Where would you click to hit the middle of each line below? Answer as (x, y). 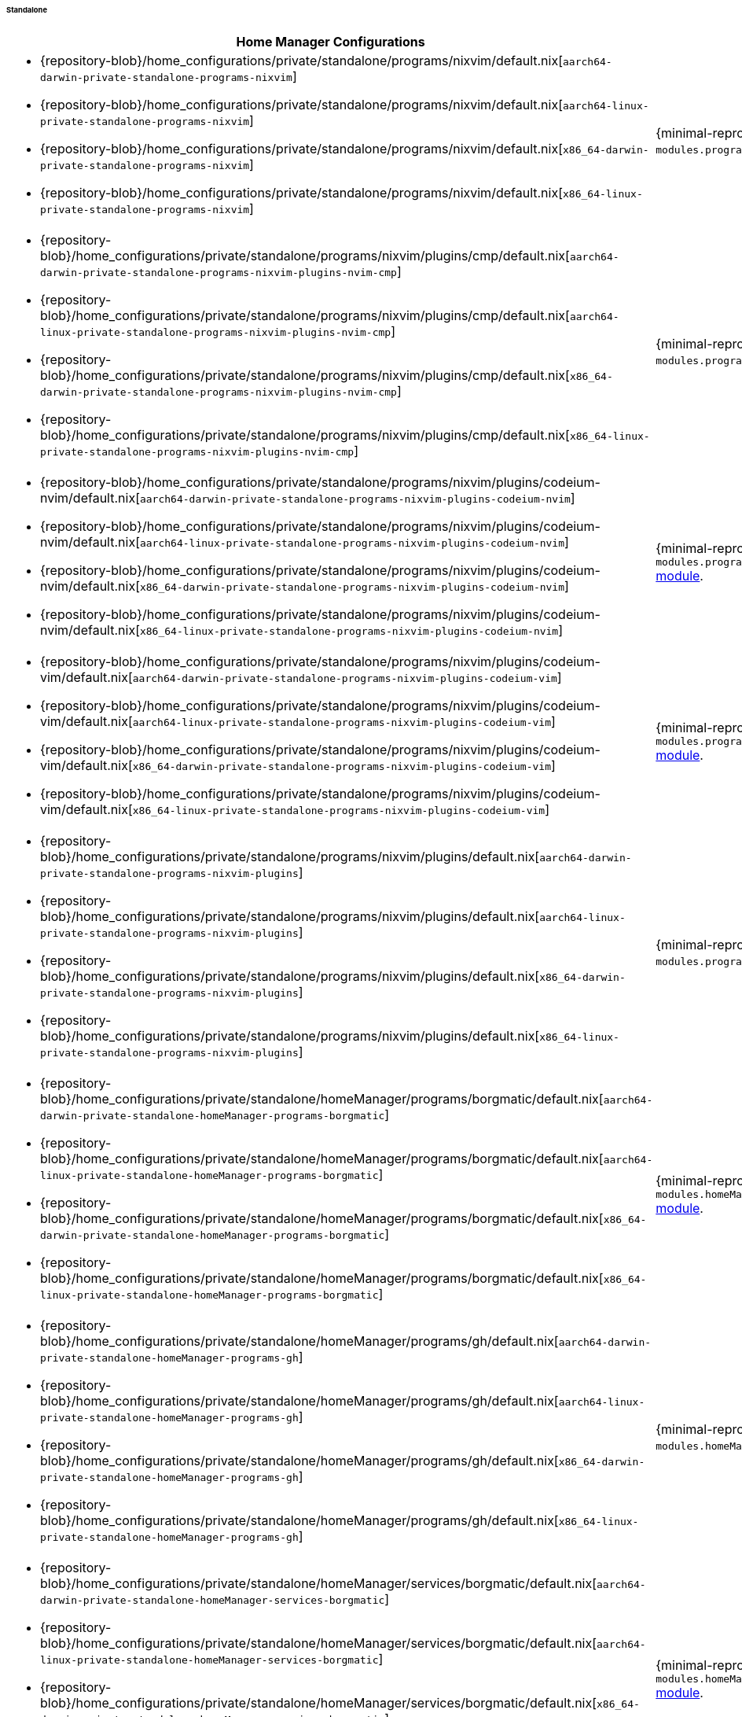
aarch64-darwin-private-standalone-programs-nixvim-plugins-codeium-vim (345, 678)
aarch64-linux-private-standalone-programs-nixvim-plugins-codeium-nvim (352, 543)
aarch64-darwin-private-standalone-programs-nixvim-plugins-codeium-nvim (355, 499)
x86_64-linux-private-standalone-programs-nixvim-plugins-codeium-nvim (349, 631)
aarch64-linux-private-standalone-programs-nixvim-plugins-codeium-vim (342, 722)
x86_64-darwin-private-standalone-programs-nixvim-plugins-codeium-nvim (352, 587)
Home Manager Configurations (331, 41)
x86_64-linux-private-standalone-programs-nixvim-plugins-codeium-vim (339, 810)
